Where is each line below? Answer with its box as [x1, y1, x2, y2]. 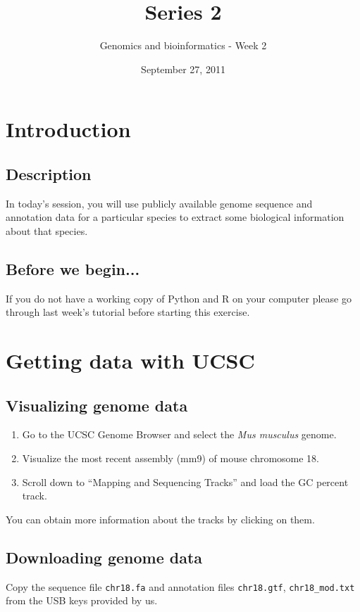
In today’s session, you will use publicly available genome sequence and [6, 196, 313, 210]
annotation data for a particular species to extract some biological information [6, 210, 345, 224]
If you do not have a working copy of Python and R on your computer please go [6, 291, 352, 305]
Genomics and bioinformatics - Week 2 [99, 38, 267, 53]
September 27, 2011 [141, 61, 225, 76]
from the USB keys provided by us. [6, 593, 158, 608]
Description [6, 162, 92, 184]
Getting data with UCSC [6, 346, 255, 375]
